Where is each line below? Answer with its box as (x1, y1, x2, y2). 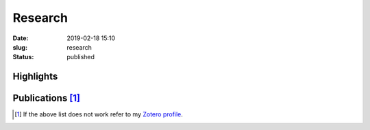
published (66, 53, 95, 61)
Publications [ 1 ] (12, 93, 81, 104)
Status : (12, 53, 34, 61)
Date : (12, 34, 29, 42)
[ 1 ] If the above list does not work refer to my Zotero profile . (14, 110, 183, 118)
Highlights (12, 71, 58, 82)
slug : (12, 43, 27, 51)
